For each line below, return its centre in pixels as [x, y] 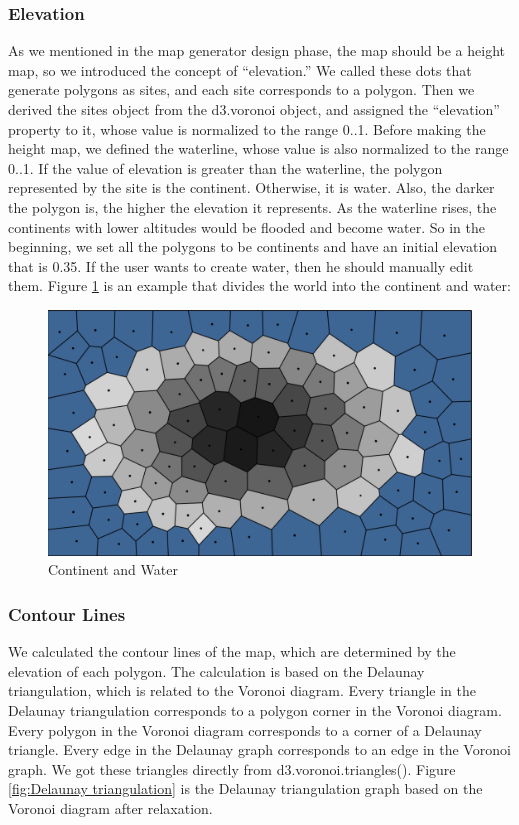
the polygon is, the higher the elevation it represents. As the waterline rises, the [252, 206]
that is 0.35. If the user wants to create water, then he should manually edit [241, 265]
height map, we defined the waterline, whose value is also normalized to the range [258, 148]
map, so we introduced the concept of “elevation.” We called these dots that [240, 69]
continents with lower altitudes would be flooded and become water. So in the [247, 226]
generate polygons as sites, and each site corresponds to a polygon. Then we [241, 89]
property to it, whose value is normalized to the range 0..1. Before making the [247, 128]
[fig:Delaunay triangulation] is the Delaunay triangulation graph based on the [245, 788]
